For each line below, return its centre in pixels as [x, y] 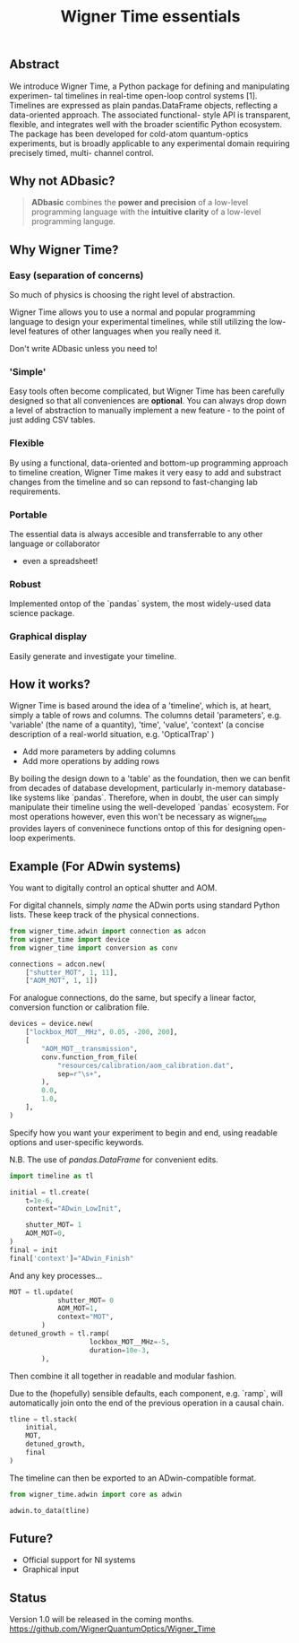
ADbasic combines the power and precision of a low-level [140, 203]
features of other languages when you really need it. [125, 331]
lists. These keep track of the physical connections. [104, 915]
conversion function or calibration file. [79, 1007]
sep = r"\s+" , [79, 1074]
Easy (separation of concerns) [77, 275]
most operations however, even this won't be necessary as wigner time [138, 818]
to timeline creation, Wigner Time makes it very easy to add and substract [145, 472]
